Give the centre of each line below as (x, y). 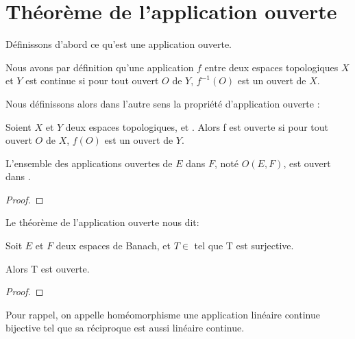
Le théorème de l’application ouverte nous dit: (102, 222)
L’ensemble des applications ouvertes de (89, 163)
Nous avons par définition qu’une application (100, 67)
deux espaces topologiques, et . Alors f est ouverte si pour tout (197, 126)
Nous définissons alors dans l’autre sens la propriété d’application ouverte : (163, 103)
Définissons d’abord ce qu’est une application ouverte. (119, 44)
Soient (19, 126)
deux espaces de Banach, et (113, 246)
